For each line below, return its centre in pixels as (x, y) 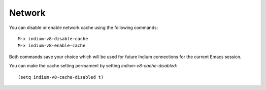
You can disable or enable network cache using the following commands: (83, 28)
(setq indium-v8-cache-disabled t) (61, 77)
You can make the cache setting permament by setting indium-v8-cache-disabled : (93, 66)
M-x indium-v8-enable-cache (52, 46)
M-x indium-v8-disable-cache (53, 39)
